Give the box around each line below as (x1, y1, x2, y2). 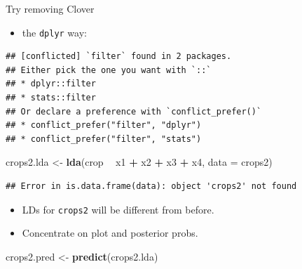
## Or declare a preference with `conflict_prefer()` (6, 106, 262, 117)
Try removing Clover (6, 1, 95, 15)
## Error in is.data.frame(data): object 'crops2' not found (6, 181, 297, 191)
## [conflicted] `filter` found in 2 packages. (6, 51, 232, 62)
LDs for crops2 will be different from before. (22, 202, 214, 216)
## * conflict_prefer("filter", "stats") (6, 133, 202, 144)
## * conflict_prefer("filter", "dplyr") (6, 120, 202, 131)
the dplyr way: (22, 25, 87, 39)
